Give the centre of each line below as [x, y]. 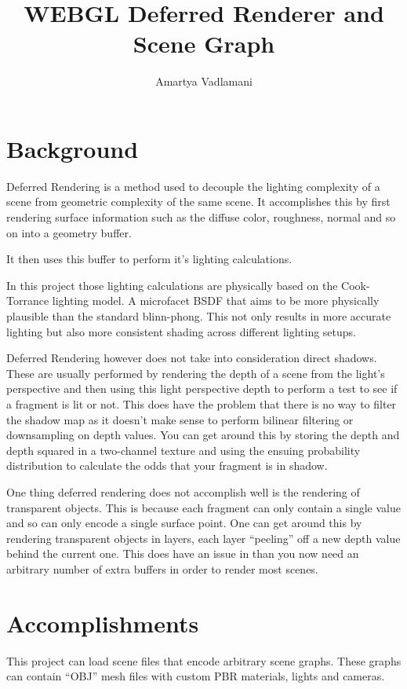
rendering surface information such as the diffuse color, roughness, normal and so [201, 217]
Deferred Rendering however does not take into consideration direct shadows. [192, 358]
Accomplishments [103, 623]
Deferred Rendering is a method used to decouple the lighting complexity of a [193, 186]
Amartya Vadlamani [204, 81]
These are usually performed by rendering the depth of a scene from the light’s [196, 373]
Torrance [28, 301]
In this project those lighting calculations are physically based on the [172, 285]
